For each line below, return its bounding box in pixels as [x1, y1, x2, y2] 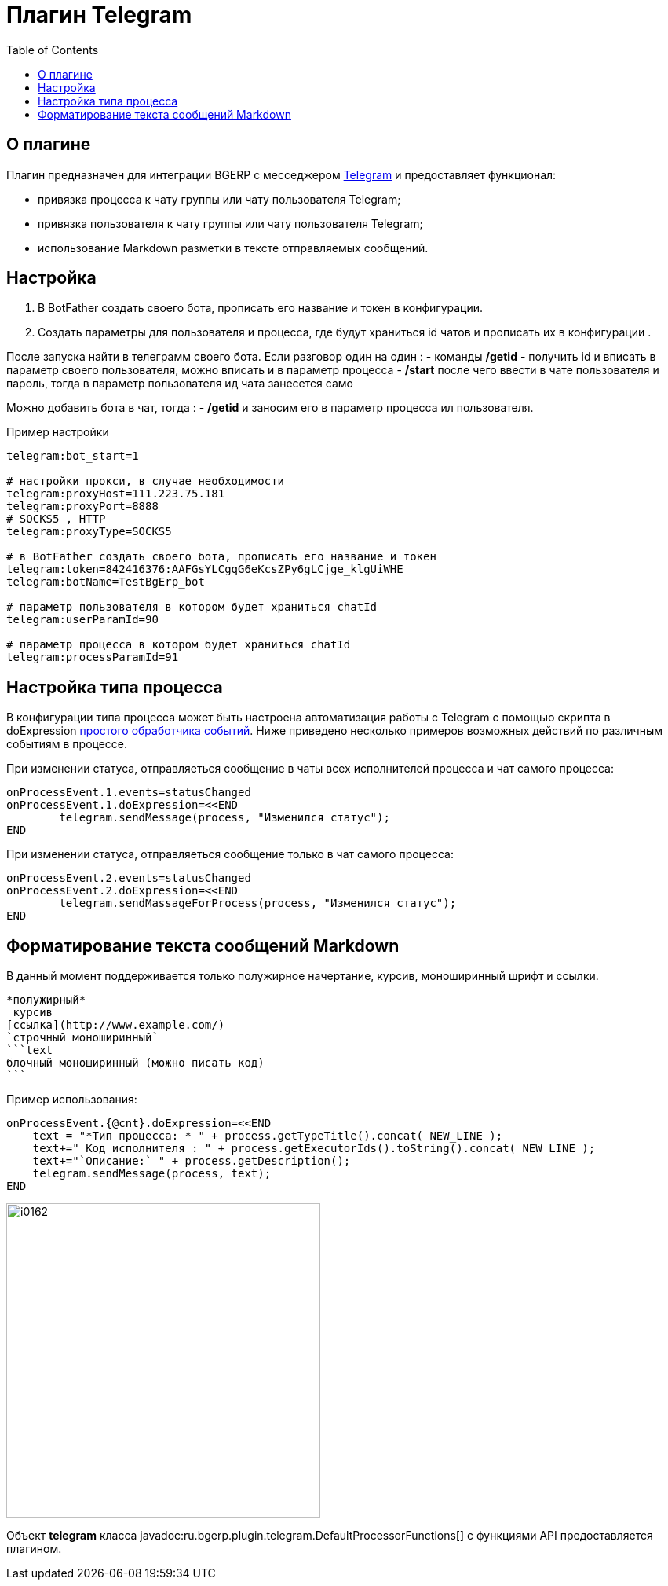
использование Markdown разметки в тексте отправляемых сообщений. [38, 240, 429, 255]
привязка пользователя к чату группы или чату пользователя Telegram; [38, 216, 423, 230]
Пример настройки [6, 425, 109, 439]
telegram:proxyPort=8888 [6, 500, 159, 513]
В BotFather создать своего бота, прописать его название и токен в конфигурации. [38, 301, 484, 315]
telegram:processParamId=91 [6, 651, 179, 664]
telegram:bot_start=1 [6, 450, 139, 463]
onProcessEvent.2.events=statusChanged [6, 872, 251, 885]
